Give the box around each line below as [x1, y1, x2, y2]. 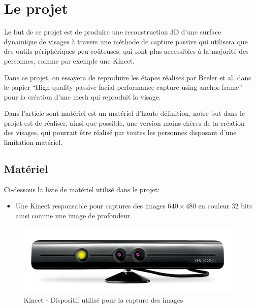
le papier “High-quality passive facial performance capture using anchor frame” [4, 82, 242, 92]
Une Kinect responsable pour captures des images [15, 201, 166, 211]
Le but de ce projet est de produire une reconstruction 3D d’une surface [4, 27, 221, 37]
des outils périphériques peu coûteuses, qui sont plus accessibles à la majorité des [4, 46, 249, 56]
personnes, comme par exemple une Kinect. [4, 55, 135, 66]
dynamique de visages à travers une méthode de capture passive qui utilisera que [4, 36, 248, 46]
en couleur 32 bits [198, 201, 252, 211]
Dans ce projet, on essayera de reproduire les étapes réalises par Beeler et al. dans [4, 72, 251, 82]
